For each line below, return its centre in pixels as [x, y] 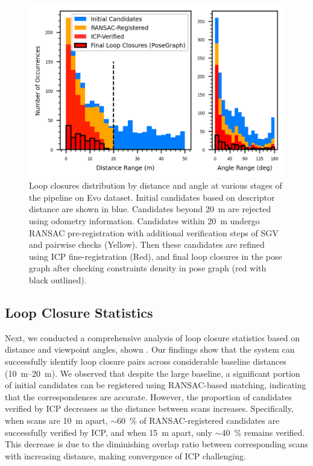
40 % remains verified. [263, 432]
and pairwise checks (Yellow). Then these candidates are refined [147, 244]
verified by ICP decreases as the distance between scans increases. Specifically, [149, 408]
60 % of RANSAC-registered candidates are [198, 420]
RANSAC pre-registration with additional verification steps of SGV [154, 232]
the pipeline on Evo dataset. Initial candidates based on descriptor [152, 197]
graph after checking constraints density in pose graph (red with [148, 268]
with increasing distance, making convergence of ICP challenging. [125, 455]
